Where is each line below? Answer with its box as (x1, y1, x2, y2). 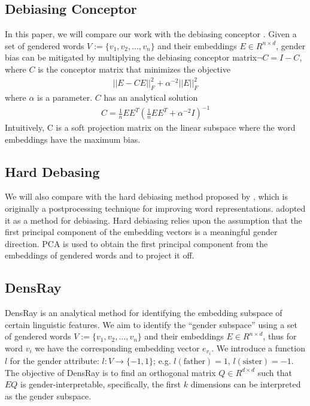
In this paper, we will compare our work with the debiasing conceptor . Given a (5, 28, 297, 40)
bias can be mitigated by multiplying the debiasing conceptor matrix (5, 51, 257, 64)
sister (242, 357, 262, 366)
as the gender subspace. (5, 389, 92, 402)
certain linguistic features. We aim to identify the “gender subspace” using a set (5, 318, 298, 330)
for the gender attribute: (10, 354, 99, 367)
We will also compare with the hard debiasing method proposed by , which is (5, 190, 288, 203)
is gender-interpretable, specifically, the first (20, 378, 181, 390)
